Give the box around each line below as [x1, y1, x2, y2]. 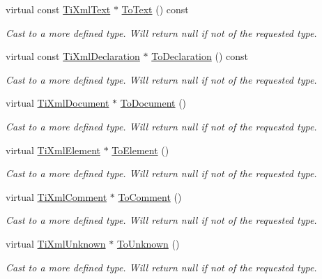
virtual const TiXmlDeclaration [6, 49, 140, 63]
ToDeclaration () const [151, 49, 248, 63]
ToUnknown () [116, 236, 180, 250]
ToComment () [118, 189, 182, 204]
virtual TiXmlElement [6, 142, 100, 157]
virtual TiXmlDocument [6, 96, 109, 110]
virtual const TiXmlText [6, 2, 111, 16]
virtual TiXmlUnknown [6, 236, 106, 250]
